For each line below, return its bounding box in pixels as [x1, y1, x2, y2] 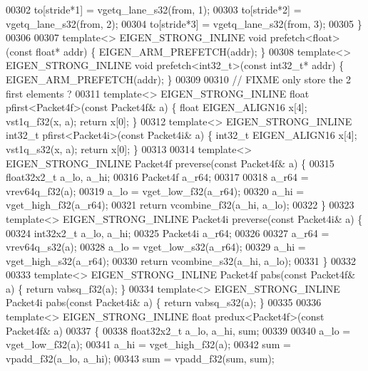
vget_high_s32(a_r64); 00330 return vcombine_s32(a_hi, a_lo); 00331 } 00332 [6, 253, 357, 268]
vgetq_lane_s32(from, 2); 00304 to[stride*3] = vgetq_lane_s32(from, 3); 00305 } [6, 16, 362, 31]
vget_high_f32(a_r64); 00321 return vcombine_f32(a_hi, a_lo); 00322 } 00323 [6, 197, 354, 212]
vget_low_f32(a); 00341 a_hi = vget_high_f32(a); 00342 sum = [6, 337, 291, 352]
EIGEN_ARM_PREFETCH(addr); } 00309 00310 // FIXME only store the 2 [6, 71, 352, 86]
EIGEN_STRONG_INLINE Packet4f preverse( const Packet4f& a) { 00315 [6, 155, 334, 170]
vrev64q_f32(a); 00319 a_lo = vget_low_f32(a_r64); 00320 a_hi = [6, 183, 305, 198]
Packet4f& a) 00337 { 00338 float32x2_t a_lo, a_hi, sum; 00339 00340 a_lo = [6, 323, 351, 338]
